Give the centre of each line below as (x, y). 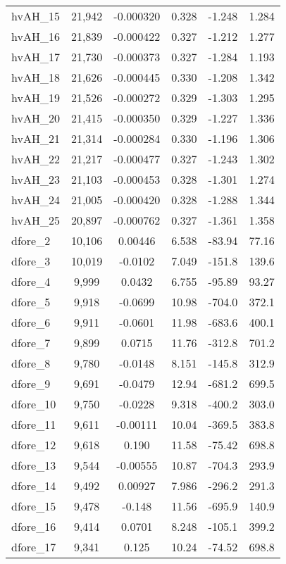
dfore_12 (34, 445)
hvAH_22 (36, 159)
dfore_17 (34, 547)
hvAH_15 (36, 16)
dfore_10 (34, 404)
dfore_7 (31, 343)
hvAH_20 (36, 118)
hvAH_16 (36, 36)
